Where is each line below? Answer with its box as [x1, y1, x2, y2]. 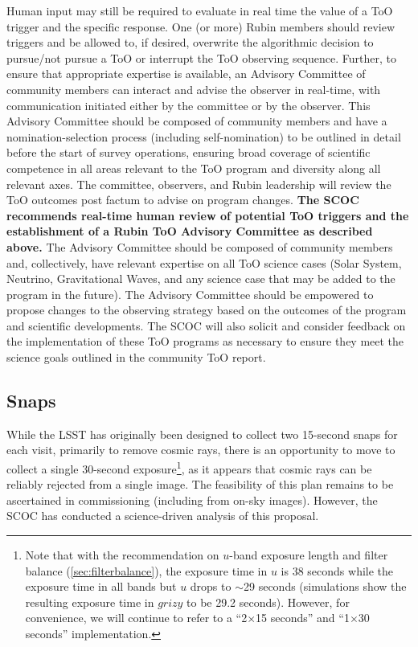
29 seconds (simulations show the [243, 578, 407, 595]
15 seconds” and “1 [256, 609, 350, 626]
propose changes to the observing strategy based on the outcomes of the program [6, 301, 407, 318]
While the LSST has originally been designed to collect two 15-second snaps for [6, 425, 398, 442]
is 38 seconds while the [281, 562, 394, 579]
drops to [190, 578, 232, 595]
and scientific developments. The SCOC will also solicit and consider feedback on [6, 317, 406, 334]
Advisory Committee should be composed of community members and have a [6, 113, 387, 129]
